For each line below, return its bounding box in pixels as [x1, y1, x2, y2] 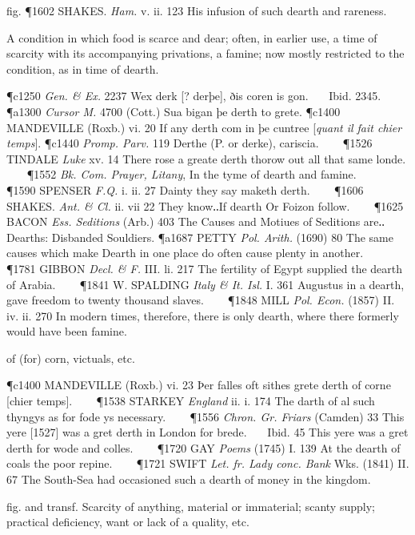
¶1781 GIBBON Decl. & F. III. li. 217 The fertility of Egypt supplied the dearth [6, 259, 403, 276]
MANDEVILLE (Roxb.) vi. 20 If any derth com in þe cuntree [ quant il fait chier [6, 119, 402, 135]
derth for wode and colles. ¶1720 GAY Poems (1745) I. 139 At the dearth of [6, 439, 401, 456]
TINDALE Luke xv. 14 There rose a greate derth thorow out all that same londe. [6, 150, 406, 167]
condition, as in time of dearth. [6, 60, 159, 77]
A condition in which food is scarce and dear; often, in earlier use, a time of [6, 29, 377, 46]
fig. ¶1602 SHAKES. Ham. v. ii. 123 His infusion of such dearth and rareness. [6, 2, 387, 18]
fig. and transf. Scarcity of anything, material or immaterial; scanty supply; [6, 497, 375, 514]
